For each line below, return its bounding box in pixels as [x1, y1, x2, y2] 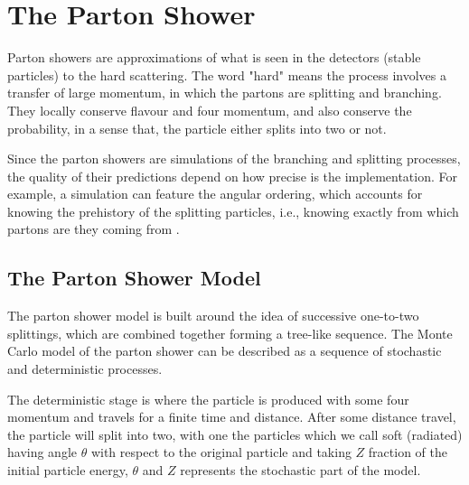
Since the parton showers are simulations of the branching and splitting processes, [7, 149, 461, 168]
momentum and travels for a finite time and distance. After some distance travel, [7, 407, 456, 426]
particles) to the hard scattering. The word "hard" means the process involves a [7, 65, 446, 84]
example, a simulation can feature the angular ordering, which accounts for [7, 184, 423, 203]
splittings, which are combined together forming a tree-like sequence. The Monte [7, 323, 453, 342]
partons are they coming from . [7, 219, 180, 238]
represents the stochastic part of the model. [180, 461, 421, 480]
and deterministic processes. [7, 359, 163, 378]
